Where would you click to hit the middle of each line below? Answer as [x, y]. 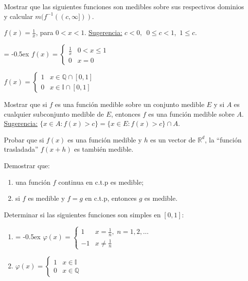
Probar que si [24, 139]
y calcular [18, 16]
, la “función [223, 139]
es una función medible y [105, 139]
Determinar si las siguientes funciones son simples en [82, 214]
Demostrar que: [27, 165]
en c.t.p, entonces [111, 198]
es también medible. [104, 149]
